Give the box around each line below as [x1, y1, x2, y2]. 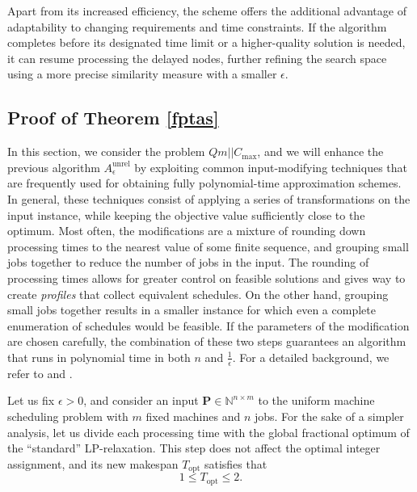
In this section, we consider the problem [7, 143, 205, 160]
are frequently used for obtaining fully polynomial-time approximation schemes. [7, 175, 402, 191]
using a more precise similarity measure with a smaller [7, 65, 277, 82]
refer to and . [7, 364, 73, 381]
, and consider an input [83, 392, 199, 409]
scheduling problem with [7, 407, 128, 424]
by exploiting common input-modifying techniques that [134, 158, 407, 175]
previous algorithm [7, 158, 100, 175]
